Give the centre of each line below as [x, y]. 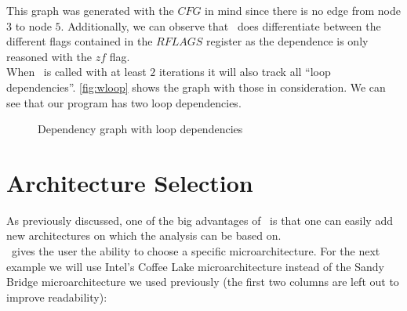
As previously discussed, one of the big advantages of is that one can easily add [200, 220]
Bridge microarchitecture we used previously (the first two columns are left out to [203, 282]
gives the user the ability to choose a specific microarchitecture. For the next [196, 251]
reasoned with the [49, 56]
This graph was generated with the [90, 10]
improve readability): [57, 297]
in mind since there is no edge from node [303, 10]
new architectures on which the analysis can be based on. [144, 235]
